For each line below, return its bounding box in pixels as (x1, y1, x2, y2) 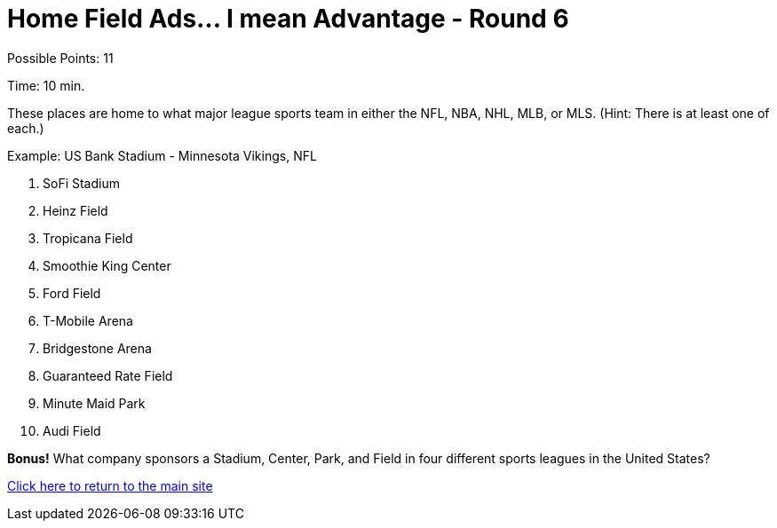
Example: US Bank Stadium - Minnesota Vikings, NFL (7, 147, 317, 163)
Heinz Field (43, 202, 108, 218)
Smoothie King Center (43, 257, 171, 273)
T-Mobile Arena (43, 312, 133, 328)
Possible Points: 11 (7, 50, 114, 66)
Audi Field (43, 422, 101, 438)
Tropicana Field (43, 230, 133, 246)
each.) (7, 120, 44, 136)
